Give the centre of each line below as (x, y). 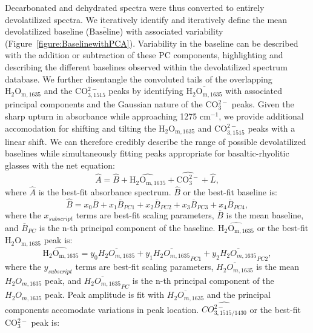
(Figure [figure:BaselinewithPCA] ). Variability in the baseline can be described (152, 43)
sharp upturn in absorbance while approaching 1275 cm (108, 116)
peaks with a (272, 128)
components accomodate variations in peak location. (102, 309)
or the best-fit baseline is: (230, 191)
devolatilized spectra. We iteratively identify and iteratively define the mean (146, 19)
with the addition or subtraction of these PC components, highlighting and (144, 55)
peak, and (63, 280)
